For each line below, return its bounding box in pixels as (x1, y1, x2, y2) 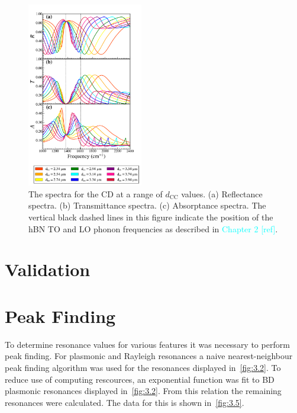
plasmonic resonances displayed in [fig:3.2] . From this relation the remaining (5, 385, 282, 397)
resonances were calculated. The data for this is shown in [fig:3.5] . (5, 396, 244, 408)
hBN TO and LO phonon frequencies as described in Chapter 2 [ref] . (28, 222, 278, 235)
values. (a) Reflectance (181, 187, 263, 200)
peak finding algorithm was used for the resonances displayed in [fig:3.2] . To (5, 361, 281, 373)
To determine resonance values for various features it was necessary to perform (5, 338, 290, 350)
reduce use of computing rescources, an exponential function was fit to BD (5, 373, 275, 385)
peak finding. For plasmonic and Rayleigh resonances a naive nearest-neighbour (5, 350, 293, 362)
